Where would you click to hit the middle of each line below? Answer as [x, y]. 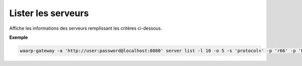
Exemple [19, 37]
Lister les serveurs [49, 13]
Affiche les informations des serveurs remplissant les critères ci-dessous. [86, 28]
